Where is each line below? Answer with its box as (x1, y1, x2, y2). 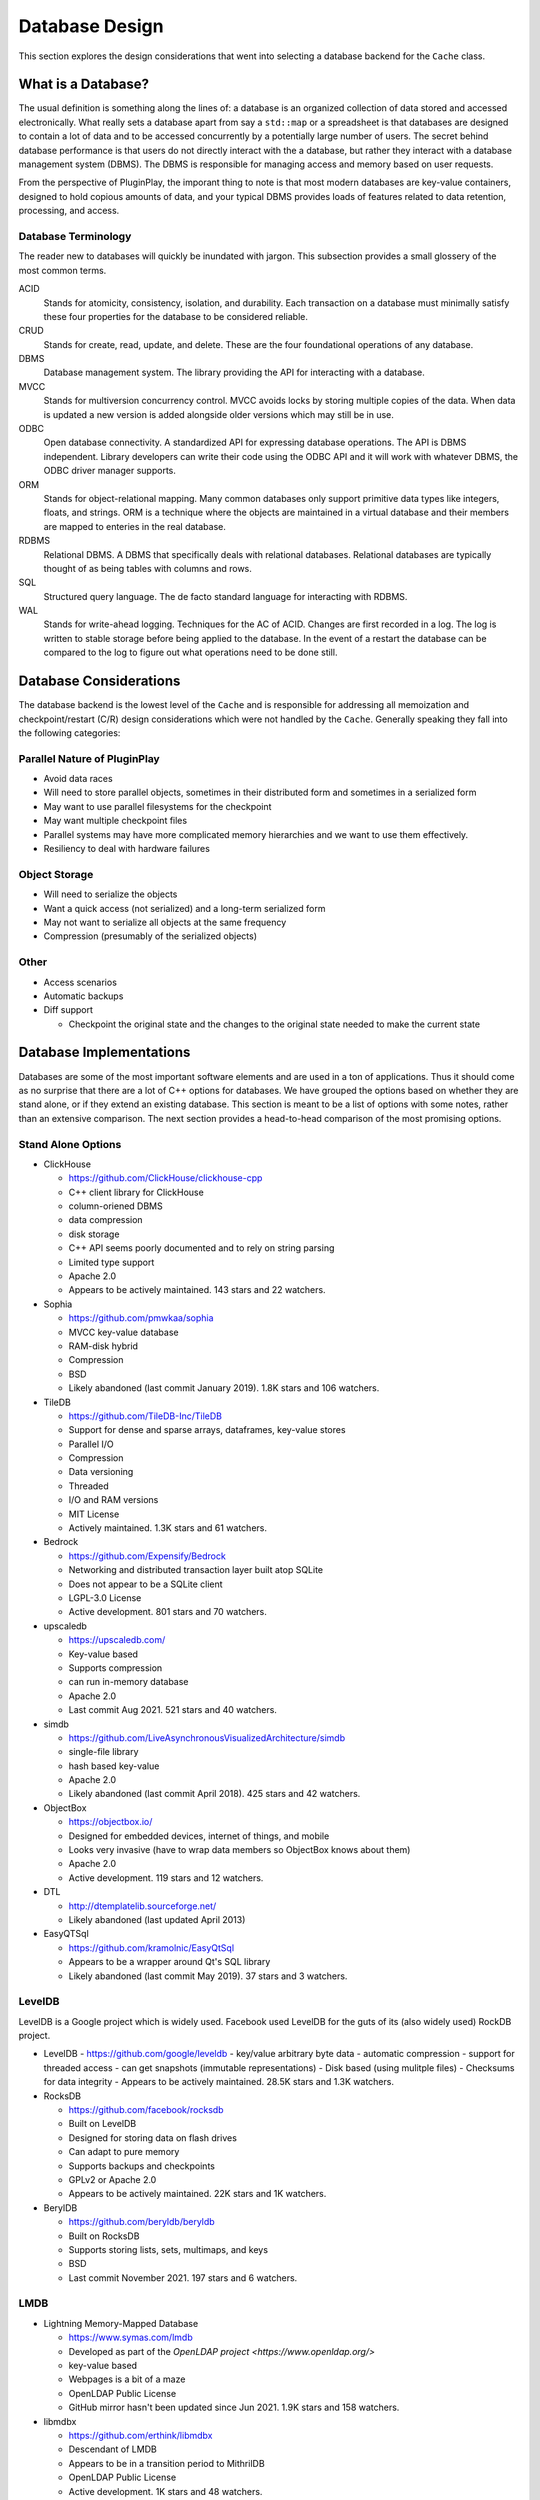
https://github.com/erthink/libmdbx (68, 2429, 213, 2441)
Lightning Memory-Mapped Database (43, 2317, 199, 2329)
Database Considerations (18, 673, 181, 690)
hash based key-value (68, 1760, 160, 1772)
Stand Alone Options (18, 1137, 122, 1151)
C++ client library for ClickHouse (68, 1186, 204, 1198)
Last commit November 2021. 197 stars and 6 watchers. (68, 2271, 298, 2284)
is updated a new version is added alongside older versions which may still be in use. (43, 408, 395, 420)
